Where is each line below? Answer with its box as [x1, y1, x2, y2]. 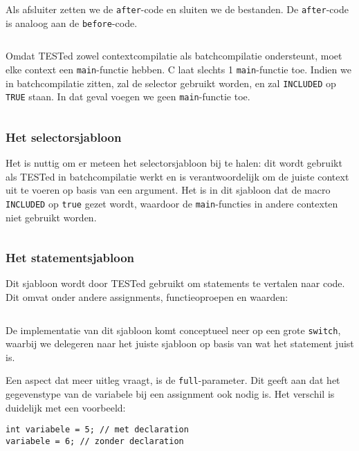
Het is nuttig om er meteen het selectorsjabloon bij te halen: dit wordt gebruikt [6, 156, 342, 170]
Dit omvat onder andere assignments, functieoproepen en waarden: [6, 289, 288, 304]
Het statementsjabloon [6, 249, 135, 266]
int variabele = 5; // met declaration [6, 425, 189, 435]
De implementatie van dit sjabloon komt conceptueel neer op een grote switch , [6, 322, 341, 337]
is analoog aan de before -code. [6, 15, 138, 30]
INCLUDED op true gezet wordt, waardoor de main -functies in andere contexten [6, 196, 338, 210]
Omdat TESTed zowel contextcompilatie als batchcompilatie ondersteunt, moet [6, 48, 342, 63]
